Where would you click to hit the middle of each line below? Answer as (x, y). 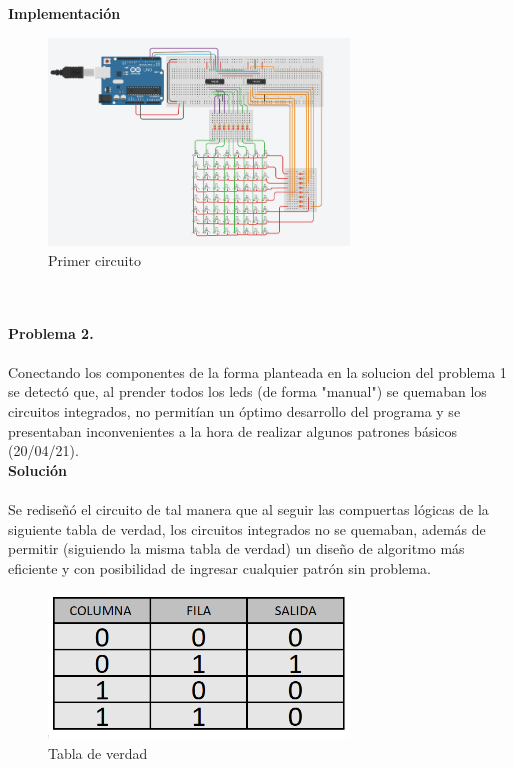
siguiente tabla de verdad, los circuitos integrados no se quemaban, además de (247, 528)
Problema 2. (51, 332)
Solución (38, 469)
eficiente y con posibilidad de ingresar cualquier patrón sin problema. (219, 567)
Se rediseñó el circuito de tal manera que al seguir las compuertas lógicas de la (248, 508)
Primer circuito (94, 259)
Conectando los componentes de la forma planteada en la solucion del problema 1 (257, 371)
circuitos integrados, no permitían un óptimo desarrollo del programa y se (234, 411)
